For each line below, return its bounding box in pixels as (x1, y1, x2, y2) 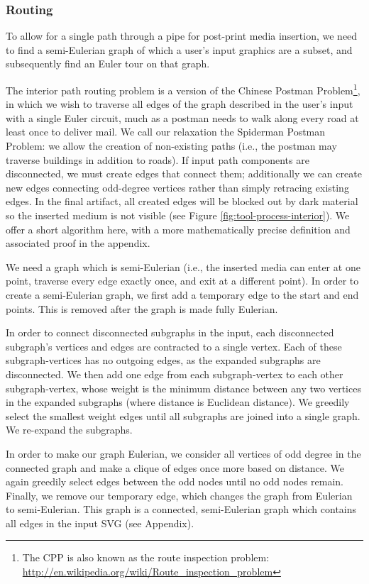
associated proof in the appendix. (6, 236, 150, 250)
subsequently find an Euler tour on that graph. (6, 56, 210, 71)
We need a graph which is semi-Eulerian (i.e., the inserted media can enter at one (6, 259, 360, 274)
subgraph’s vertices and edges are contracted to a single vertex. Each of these (6, 338, 342, 353)
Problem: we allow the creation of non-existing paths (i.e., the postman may (6, 138, 337, 153)
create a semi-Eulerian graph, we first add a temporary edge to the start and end (6, 287, 359, 302)
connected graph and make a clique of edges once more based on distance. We (6, 460, 345, 475)
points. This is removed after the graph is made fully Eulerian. (6, 301, 278, 316)
